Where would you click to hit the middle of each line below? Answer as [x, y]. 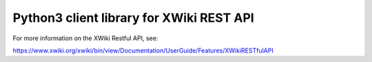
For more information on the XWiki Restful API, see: [85, 38]
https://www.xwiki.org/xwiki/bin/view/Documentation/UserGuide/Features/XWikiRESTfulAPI [143, 50]
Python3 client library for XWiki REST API [133, 18]
